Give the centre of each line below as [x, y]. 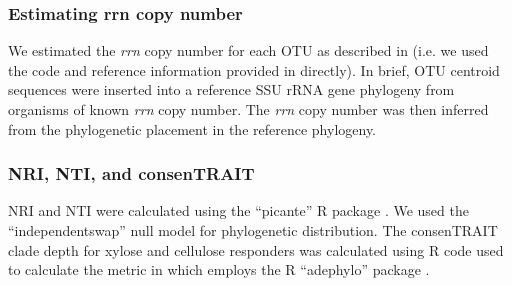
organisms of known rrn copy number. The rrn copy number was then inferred [248, 109]
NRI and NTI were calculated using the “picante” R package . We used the [238, 210]
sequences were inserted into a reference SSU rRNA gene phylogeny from [231, 89]
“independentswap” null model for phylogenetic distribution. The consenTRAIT [253, 230]
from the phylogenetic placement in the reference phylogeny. [192, 128]
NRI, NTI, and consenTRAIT [131, 173]
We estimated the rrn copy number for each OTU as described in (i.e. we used [248, 50]
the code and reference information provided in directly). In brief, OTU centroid [254, 69]
